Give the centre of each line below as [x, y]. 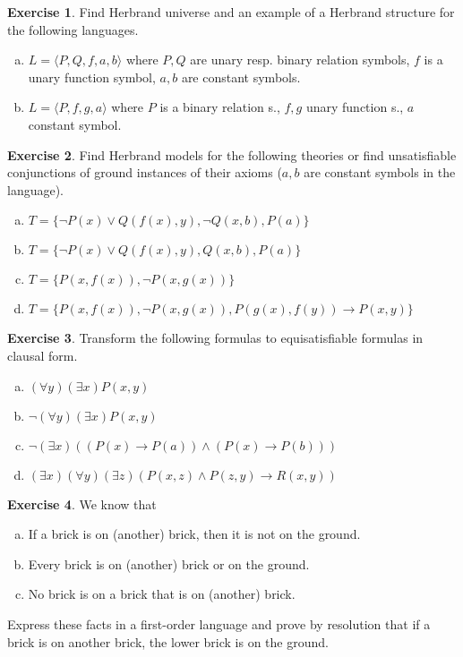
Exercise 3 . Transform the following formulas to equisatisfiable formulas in [215, 338]
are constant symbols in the [380, 172]
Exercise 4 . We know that [82, 503]
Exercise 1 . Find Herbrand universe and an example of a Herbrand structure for [231, 12]
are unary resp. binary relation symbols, [300, 60]
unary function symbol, [92, 77]
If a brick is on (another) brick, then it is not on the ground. [194, 534]
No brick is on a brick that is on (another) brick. [162, 594]
